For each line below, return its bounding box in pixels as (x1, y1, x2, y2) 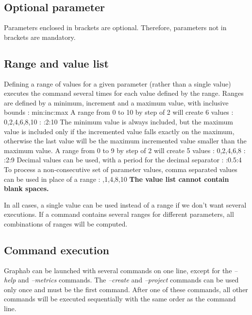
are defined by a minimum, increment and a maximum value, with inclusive (4, 97, 229, 107)
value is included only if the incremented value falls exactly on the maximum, (4, 126, 235, 136)
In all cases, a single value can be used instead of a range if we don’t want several (4, 199, 247, 210)
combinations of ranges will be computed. (4, 218, 128, 228)
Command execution (4, 242, 109, 257)
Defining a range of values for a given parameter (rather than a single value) (4, 78, 231, 88)
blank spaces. (4, 183, 49, 193)
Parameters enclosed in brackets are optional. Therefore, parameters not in (4, 22, 227, 33)
